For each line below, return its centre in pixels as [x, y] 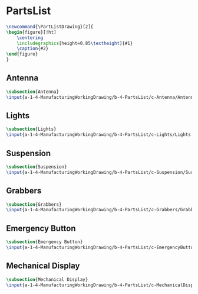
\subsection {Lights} [32, 129]
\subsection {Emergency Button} [44, 242]
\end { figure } [22, 54]
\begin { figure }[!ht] [32, 32]
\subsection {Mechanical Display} [47, 279]
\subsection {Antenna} [33, 92]
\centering [30, 38]
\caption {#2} [33, 49]
